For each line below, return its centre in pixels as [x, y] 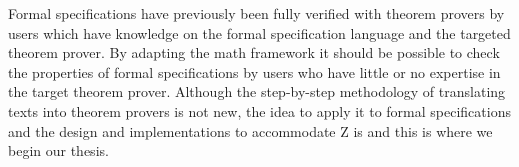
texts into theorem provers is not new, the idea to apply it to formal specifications [259, 110]
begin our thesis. [58, 150]
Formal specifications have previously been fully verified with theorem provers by [256, 13]
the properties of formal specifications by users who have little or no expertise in [254, 71]
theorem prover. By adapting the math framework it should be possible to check [254, 52]
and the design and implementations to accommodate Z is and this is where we [250, 130]
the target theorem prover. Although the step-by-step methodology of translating [257, 91]
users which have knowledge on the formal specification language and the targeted [259, 32]
